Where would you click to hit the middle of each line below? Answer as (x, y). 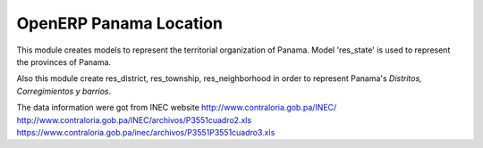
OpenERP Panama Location (120, 23)
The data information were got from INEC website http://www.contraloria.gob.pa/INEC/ (177, 108)
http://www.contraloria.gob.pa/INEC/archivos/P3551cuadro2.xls (134, 119)
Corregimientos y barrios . (64, 91)
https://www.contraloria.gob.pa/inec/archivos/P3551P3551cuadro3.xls (146, 132)
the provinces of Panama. (64, 62)
